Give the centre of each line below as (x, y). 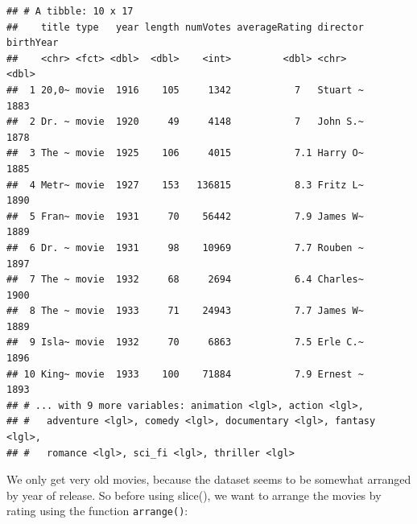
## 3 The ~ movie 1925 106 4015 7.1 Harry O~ (185, 153)
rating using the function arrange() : (97, 511)
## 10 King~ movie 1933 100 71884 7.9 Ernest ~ (185, 374)
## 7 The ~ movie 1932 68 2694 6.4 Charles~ (185, 280)
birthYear (33, 43)
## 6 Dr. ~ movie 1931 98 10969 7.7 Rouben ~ (185, 248)
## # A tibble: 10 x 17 (70, 11)
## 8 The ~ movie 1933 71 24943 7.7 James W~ (185, 311)
